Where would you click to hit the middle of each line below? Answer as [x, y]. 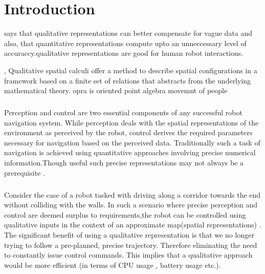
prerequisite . [25, 172]
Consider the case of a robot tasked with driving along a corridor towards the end [132, 194]
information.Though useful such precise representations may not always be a [124, 163]
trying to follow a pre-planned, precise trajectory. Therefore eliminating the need [131, 245]
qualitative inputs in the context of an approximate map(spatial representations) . [133, 225]
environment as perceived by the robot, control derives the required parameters [128, 132]
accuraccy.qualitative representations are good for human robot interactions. [124, 53]
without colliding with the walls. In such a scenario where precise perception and [131, 205]
